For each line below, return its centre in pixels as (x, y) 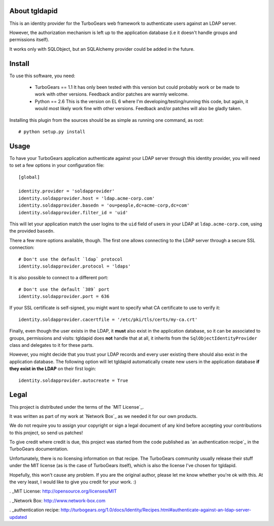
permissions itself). (29, 40)
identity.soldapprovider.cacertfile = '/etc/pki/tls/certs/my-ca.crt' (108, 319)
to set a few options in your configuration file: (57, 166)
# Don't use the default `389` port (64, 289)
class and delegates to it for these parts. (52, 345)
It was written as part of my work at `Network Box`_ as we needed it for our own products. (104, 416)
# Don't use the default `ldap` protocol (71, 259)
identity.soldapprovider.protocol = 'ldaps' (75, 266)
